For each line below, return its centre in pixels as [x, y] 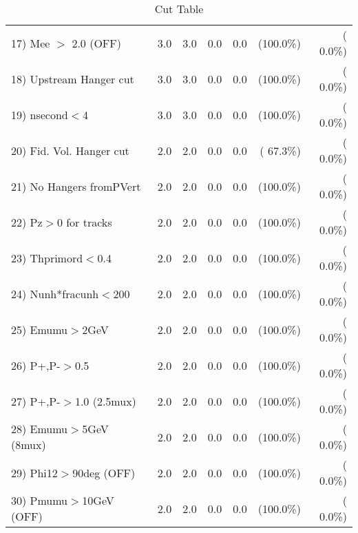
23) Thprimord [47, 258]
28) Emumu [40, 429]
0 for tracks [84, 222]
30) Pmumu [40, 500]
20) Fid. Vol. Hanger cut [70, 150]
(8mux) [29, 445]
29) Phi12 [34, 472]
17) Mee [31, 43]
